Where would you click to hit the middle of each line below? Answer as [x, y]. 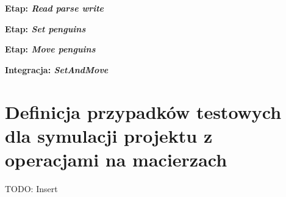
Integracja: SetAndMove [57, 69]
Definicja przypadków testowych [143, 111]
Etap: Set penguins [45, 28]
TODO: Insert [31, 188]
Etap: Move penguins [50, 49]
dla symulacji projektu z [109, 135]
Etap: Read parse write [55, 8]
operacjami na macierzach [116, 159]
